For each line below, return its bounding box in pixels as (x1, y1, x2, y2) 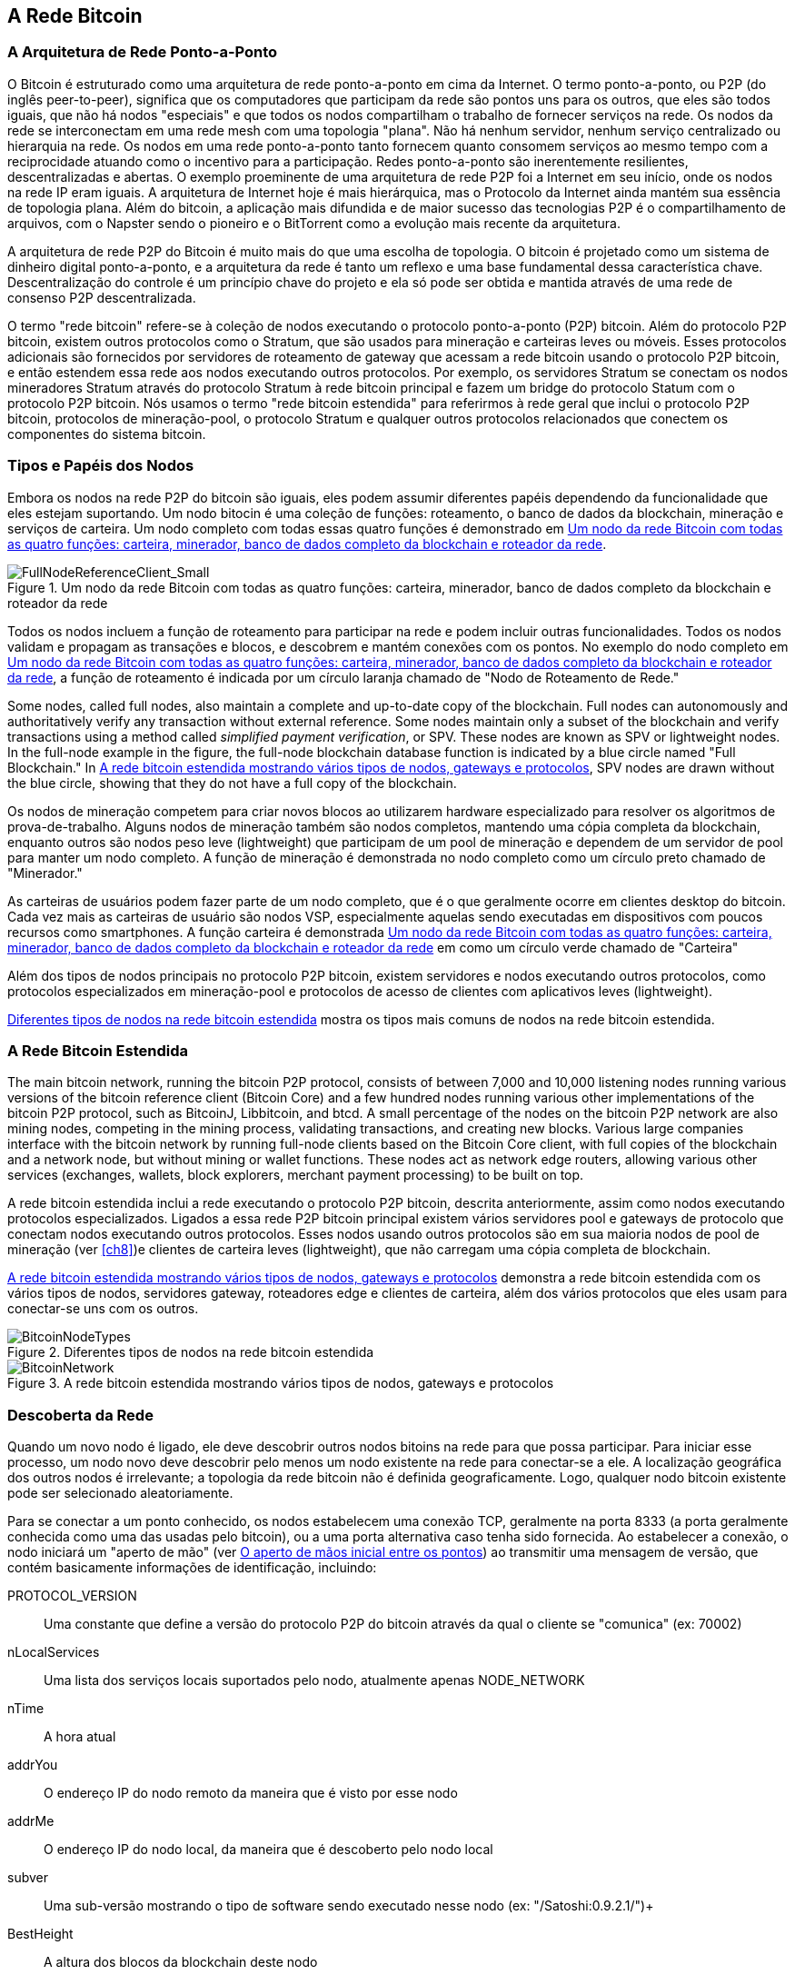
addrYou (7, 1757, 58, 1773)
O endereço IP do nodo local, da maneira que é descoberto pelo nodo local (44, 1841, 493, 1858)
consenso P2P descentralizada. (7, 289, 196, 305)
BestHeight (7, 1926, 74, 1942)
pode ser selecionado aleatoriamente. (7, 1485, 234, 1501)
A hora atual (44, 1729, 116, 1745)
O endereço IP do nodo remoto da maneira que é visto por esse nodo (44, 1785, 458, 1801)
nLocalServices (7, 1644, 100, 1661)
